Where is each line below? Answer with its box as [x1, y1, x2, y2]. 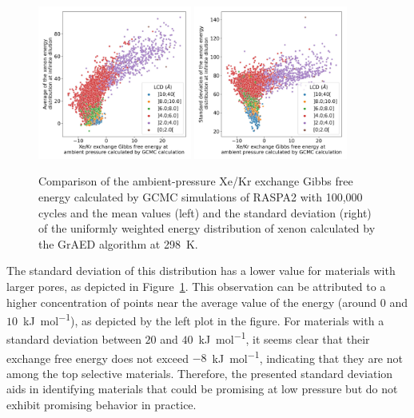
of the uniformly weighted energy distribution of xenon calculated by [38, 220, 376, 237]
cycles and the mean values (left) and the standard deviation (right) [38, 204, 372, 221]
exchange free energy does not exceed [6, 349, 189, 366]
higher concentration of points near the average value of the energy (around [6, 293, 377, 310]
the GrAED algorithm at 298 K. [38, 235, 198, 252]
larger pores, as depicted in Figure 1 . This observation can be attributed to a [6, 277, 386, 294]
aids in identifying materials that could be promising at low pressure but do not [6, 380, 398, 397]
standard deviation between [6, 331, 141, 348]
